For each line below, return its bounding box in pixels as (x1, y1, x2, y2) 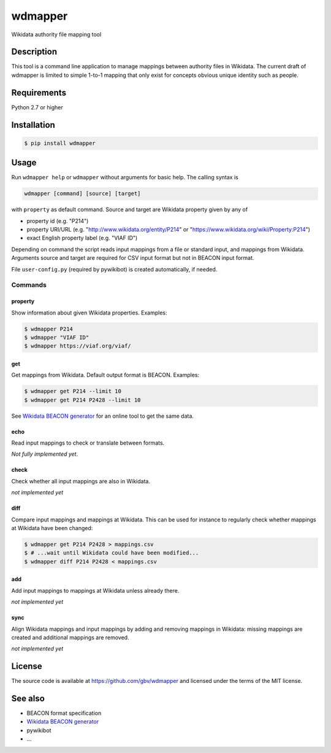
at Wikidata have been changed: (11, 524, 93, 531)
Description (11, 47, 58, 57)
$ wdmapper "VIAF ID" (24, 334, 89, 341)
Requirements (11, 87, 67, 98)
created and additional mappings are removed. (11, 633, 129, 641)
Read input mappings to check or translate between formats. (11, 439, 165, 447)
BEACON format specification (26, 709, 102, 717)
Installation (11, 120, 55, 130)
